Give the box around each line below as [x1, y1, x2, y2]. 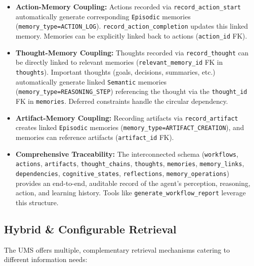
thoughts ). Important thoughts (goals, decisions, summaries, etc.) [15, 66, 215, 77]
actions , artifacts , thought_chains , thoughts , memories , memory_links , [15, 158, 244, 169]
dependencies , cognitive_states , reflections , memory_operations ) [15, 168, 229, 178]
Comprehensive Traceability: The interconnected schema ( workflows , [15, 148, 239, 159]
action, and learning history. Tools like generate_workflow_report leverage [15, 187, 246, 198]
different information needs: [4, 254, 87, 265]
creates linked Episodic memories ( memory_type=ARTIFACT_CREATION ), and [15, 122, 244, 133]
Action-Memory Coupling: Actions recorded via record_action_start [15, 1, 241, 11]
